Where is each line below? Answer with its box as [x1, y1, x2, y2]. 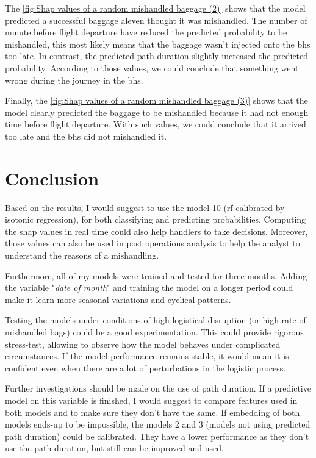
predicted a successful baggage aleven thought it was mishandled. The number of [5, 13, 307, 26]
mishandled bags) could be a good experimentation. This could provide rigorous [5, 326, 304, 338]
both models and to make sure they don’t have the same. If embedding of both [5, 406, 300, 418]
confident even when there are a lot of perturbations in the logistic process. [5, 361, 286, 374]
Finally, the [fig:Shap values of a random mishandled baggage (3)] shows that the [5, 94, 308, 107]
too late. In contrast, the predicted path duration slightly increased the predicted [5, 49, 309, 62]
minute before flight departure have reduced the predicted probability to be [5, 26, 287, 38]
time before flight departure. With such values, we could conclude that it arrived [5, 118, 306, 131]
